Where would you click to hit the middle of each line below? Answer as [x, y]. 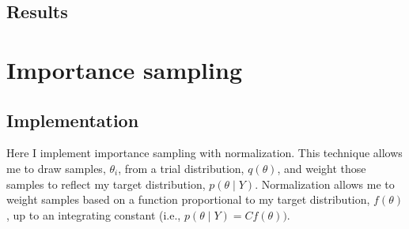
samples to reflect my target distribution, [106, 184]
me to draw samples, [56, 168]
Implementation [73, 120]
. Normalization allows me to [325, 184]
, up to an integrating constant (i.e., [94, 214]
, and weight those [322, 168]
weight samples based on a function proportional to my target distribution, [188, 199]
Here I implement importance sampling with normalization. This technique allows [204, 153]
